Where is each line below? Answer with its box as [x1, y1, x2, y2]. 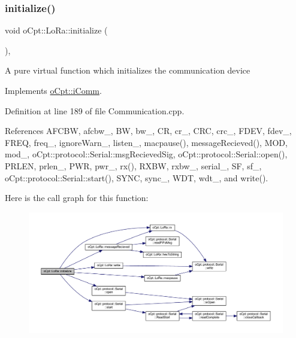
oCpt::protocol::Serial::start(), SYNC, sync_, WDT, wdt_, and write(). [5, 171, 268, 184]
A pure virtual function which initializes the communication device [5, 64, 250, 77]
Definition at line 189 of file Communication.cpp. [5, 104, 185, 117]
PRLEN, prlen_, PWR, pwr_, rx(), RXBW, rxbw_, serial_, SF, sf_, [5, 159, 262, 172]
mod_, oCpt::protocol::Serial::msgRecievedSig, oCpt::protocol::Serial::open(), [5, 148, 288, 160]
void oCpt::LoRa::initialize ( [5, 24, 108, 36]
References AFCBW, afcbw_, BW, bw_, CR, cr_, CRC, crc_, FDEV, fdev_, [5, 124, 292, 137]
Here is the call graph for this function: [5, 191, 149, 204]
